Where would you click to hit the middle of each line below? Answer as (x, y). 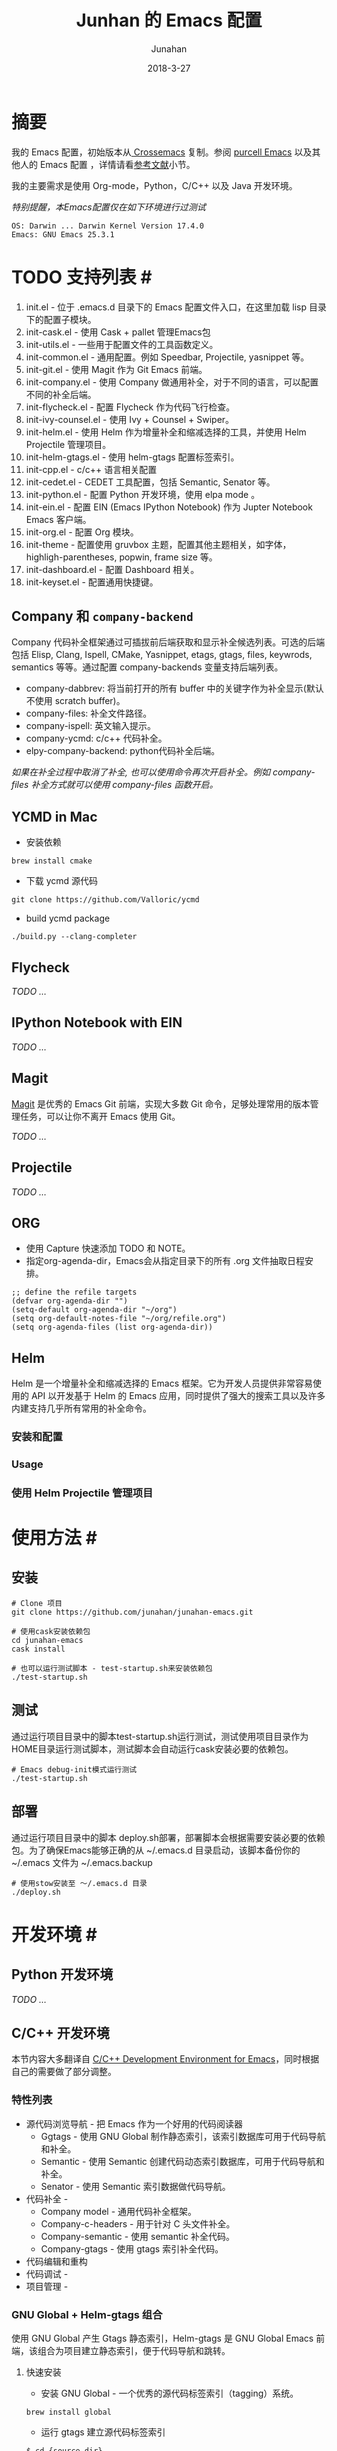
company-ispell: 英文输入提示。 (91, 726)
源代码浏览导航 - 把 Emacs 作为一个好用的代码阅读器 (134, 2123)
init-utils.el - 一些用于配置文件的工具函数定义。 (122, 344)
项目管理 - (47, 2286)
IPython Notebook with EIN (97, 1022)
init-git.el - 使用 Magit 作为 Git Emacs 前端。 (116, 369)
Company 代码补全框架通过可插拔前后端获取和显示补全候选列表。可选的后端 (168, 642)
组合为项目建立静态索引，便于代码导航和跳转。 (134, 2350)
